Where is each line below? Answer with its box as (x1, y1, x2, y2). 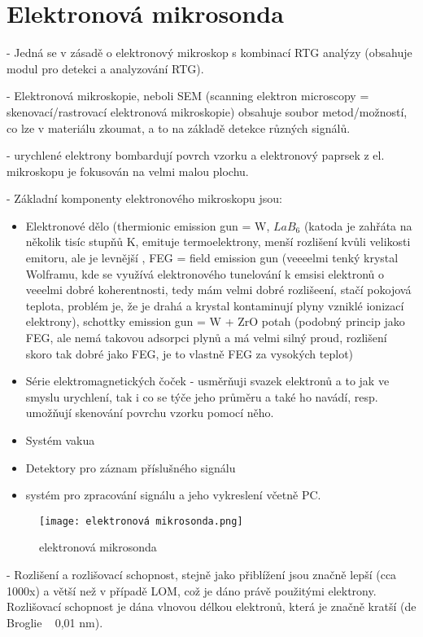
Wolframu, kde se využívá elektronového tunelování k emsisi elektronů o (25, 265, 384, 282)
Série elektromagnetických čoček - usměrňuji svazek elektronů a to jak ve (25, 372, 390, 389)
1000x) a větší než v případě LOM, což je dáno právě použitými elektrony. (7, 582, 377, 599)
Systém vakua (25, 432, 95, 448)
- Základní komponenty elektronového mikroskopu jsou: (7, 190, 282, 207)
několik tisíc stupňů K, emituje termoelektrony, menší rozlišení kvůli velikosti (25, 233, 411, 250)
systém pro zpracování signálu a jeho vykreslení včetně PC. (25, 486, 321, 503)
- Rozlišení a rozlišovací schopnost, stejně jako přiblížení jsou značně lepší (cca (7, 566, 397, 583)
